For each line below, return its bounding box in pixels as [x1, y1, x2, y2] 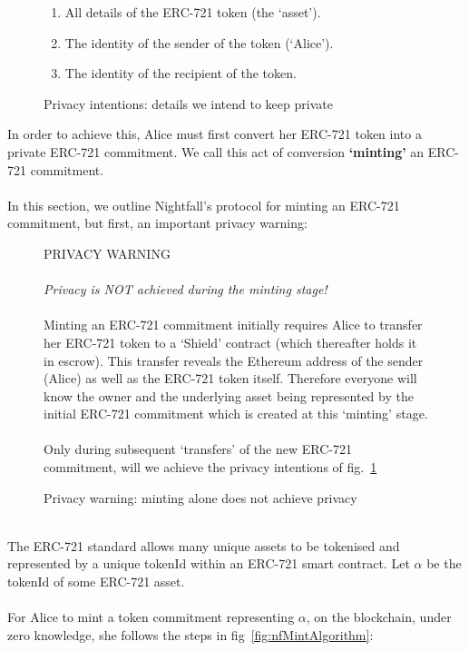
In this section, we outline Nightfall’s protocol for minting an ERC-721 [7, 195, 400, 214]
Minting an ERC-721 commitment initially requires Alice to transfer [44, 315, 423, 334]
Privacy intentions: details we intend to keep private [44, 94, 333, 113]
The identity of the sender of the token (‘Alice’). [64, 33, 334, 52]
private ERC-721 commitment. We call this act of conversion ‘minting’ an [7, 142, 425, 161]
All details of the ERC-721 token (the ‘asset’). [64, 3, 321, 21]
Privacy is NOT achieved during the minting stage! [44, 280, 327, 299]
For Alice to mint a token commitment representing [7, 607, 295, 626]
